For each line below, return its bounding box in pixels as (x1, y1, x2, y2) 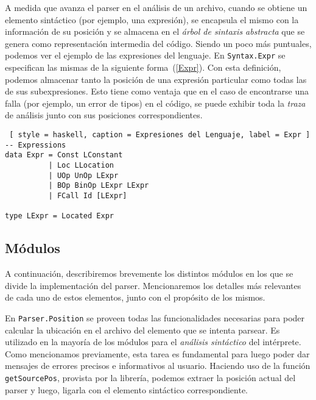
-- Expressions (5, 140, 66, 149)
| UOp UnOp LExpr (48, 171, 119, 180)
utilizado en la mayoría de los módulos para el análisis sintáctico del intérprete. (5, 335, 301, 348)
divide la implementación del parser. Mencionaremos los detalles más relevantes (5, 279, 301, 291)
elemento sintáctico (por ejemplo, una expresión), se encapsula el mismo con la (5, 13, 299, 26)
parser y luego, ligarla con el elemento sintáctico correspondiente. (5, 383, 248, 396)
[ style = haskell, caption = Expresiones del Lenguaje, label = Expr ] (9, 130, 311, 139)
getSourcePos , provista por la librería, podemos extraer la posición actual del (5, 371, 296, 384)
